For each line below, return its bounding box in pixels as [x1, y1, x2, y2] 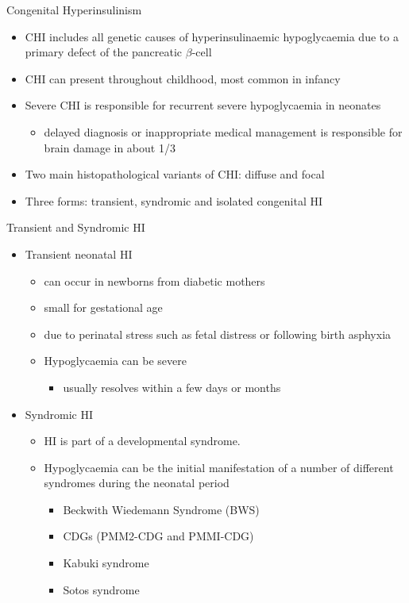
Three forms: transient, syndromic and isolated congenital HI [25, 192, 322, 209]
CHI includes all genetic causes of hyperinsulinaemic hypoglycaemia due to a [25, 28, 399, 44]
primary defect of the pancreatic [25, 44, 183, 60]
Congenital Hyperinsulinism [6, 2, 142, 17]
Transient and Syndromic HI [6, 219, 145, 236]
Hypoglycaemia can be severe [44, 352, 187, 369]
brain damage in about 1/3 [44, 139, 176, 156]
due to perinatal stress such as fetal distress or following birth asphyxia [44, 325, 392, 342]
